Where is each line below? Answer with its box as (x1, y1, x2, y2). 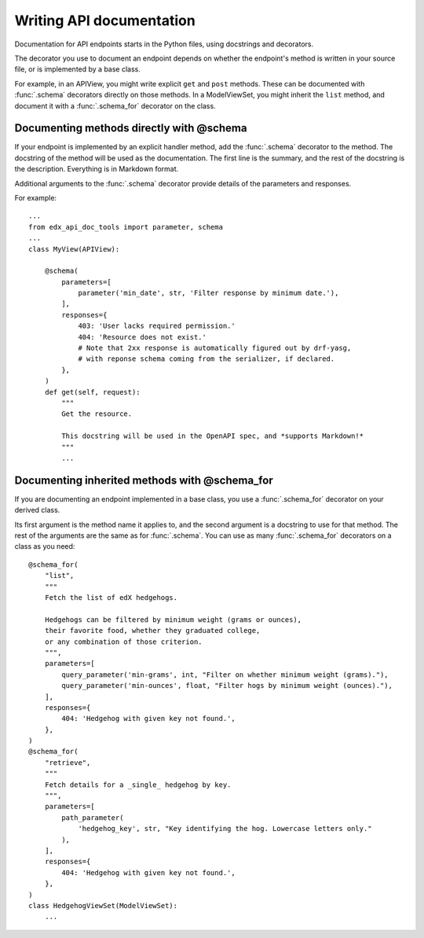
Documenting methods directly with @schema (14, 122, 247, 135)
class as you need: (14, 542, 75, 551)
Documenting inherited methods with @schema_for (14, 473, 274, 487)
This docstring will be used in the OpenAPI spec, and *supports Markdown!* (61, 432, 364, 440)
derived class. (14, 506, 60, 515)
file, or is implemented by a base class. (14, 64, 141, 74)
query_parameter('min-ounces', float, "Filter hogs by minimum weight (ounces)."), (61, 681, 393, 690)
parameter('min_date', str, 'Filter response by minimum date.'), (78, 289, 339, 298)
